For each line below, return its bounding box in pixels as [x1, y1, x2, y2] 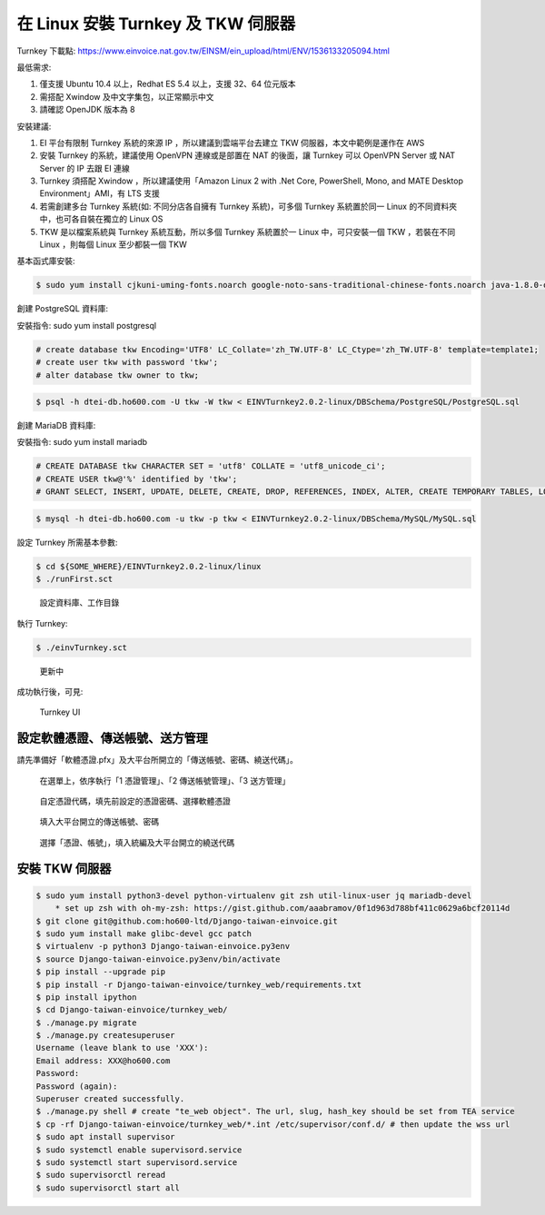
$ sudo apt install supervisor [35, 1131, 176, 1142]
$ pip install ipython [35, 992, 137, 1003]
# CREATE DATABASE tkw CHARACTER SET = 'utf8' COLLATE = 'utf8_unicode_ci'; [35, 461, 386, 471]
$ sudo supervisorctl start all [35, 1182, 181, 1193]
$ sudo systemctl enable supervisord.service [35, 1144, 243, 1155]
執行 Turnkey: [16, 617, 68, 628]
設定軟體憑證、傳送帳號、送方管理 [16, 731, 208, 746]
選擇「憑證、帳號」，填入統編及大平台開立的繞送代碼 [39, 836, 235, 848]
